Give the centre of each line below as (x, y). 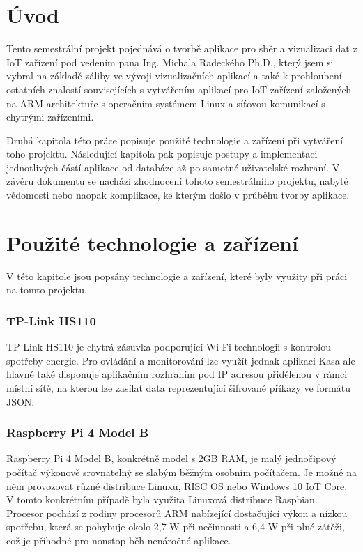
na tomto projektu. (47, 290)
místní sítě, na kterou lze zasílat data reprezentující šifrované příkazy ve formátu (179, 387)
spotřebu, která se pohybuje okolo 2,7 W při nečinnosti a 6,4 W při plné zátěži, (176, 527)
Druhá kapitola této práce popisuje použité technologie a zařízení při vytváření (175, 140)
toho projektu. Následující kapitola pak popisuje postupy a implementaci (162, 154)
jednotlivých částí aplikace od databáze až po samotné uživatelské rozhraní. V (173, 167)
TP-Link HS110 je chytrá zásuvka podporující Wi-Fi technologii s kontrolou (169, 347)
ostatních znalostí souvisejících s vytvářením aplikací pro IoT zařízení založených (179, 89)
